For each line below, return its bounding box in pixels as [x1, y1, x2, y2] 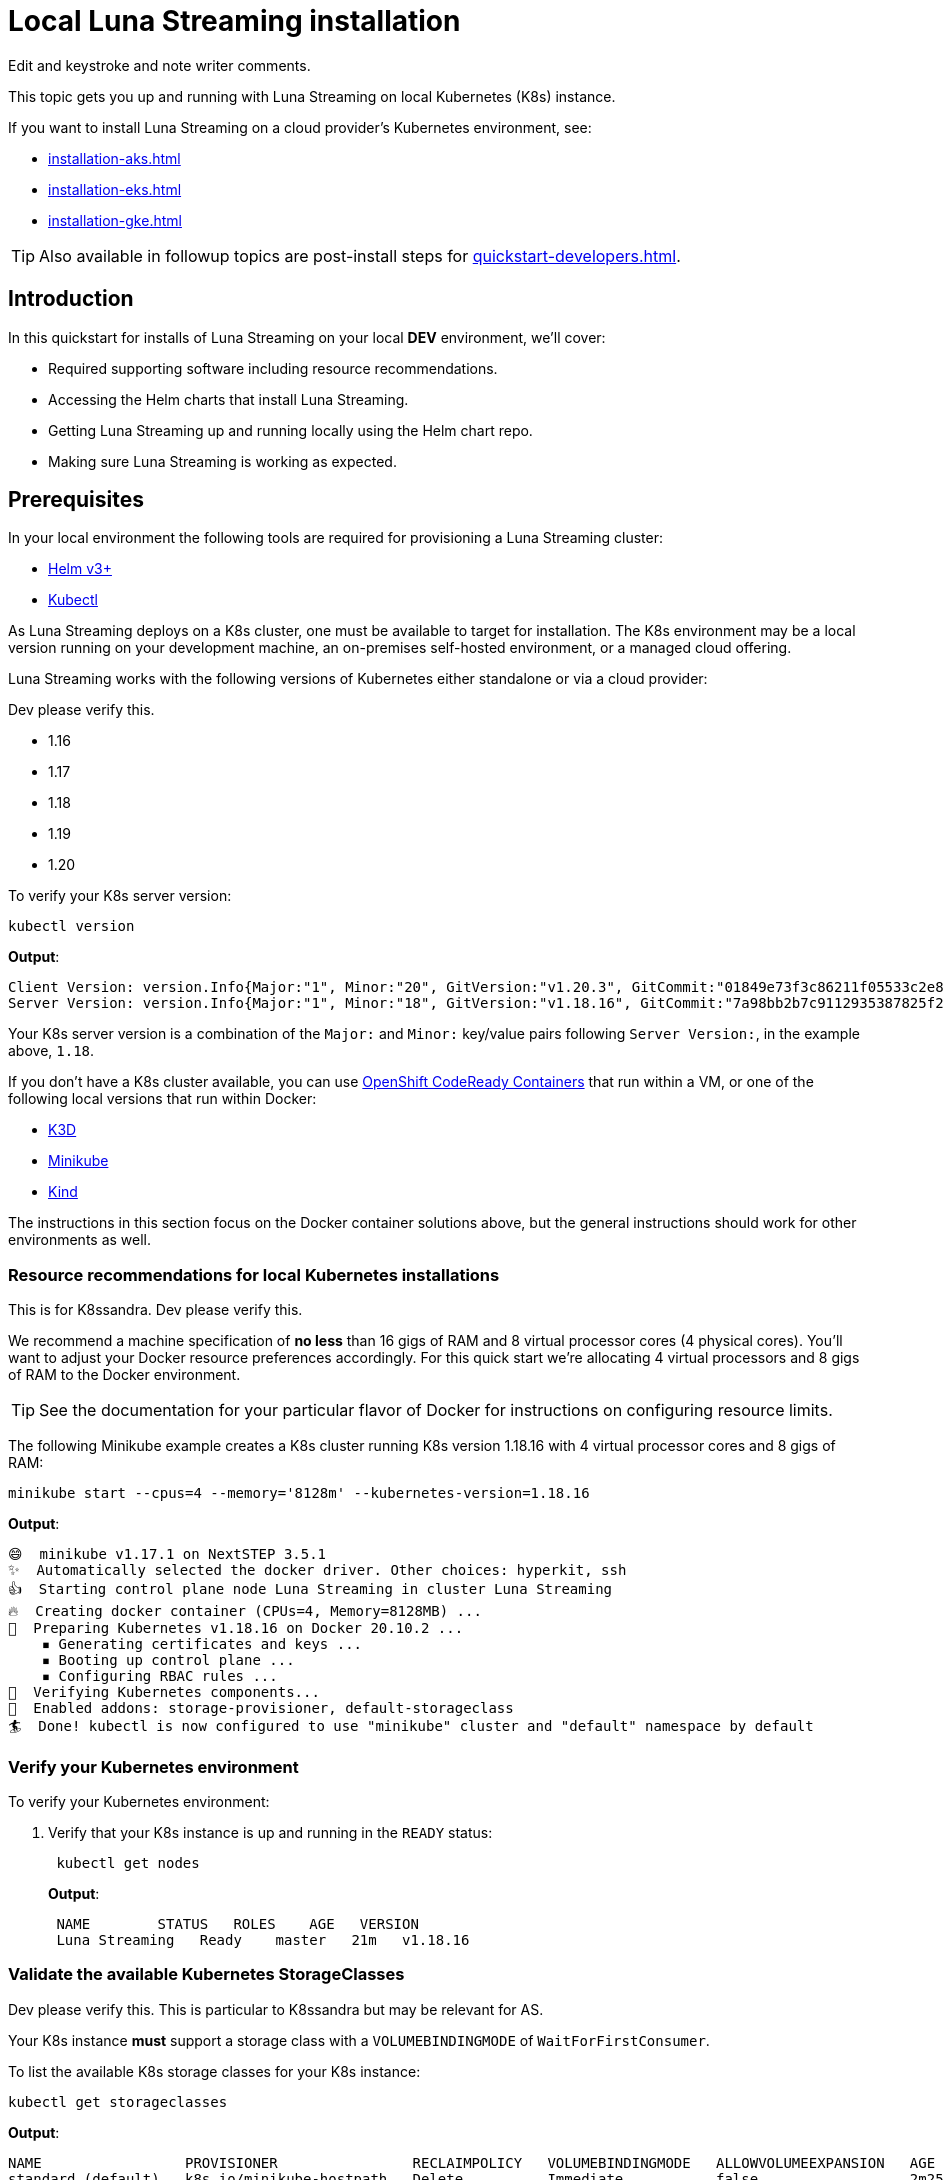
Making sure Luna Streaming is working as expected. [48, 452, 397, 470]
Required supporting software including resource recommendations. [48, 359, 498, 377]
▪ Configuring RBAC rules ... [41, 1668, 278, 1685]
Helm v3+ [48, 560, 112, 578]
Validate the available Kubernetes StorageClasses [8, 1964, 405, 1985]
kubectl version [8, 918, 135, 935]
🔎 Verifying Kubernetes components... [8, 1684, 320, 1701]
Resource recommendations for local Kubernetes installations [8, 1264, 500, 1285]
